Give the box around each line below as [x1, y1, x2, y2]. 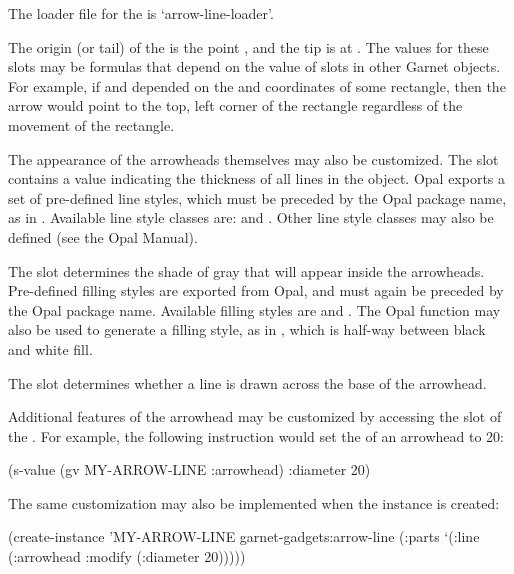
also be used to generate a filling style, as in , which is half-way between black [8, 319, 486, 340]
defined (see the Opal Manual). [8, 226, 198, 247]
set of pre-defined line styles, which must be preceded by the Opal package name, [8, 187, 507, 208]
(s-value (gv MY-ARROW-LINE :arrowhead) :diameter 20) [8, 459, 371, 480]
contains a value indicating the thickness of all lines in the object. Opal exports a [8, 168, 506, 189]
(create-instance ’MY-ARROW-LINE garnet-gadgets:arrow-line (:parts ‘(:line [8, 526, 480, 547]
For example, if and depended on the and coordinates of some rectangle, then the [8, 75, 506, 96]
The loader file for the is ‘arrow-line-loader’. [8, 3, 274, 23]
